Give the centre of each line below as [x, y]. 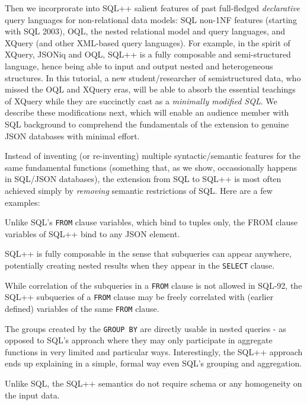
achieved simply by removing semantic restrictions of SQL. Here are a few [139, 190]
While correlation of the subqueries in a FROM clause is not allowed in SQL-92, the [153, 285]
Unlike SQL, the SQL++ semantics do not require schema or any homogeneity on [153, 383]
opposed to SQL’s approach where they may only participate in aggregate [139, 340]
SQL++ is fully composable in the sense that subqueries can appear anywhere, [148, 253]
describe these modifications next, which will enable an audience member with [147, 112]
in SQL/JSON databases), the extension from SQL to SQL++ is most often [143, 179]
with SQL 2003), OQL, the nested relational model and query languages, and [145, 31]
